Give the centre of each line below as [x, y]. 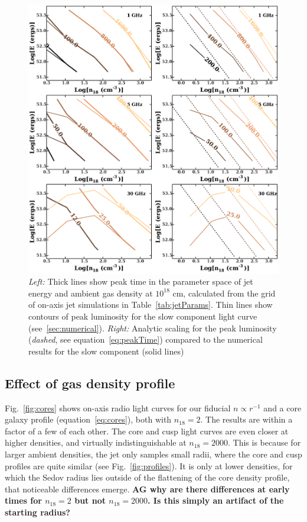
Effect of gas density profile [90, 383]
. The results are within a [246, 419]
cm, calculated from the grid [224, 293]
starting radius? [37, 512]
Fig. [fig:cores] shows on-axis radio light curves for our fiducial [118, 407]
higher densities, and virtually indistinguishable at [96, 442]
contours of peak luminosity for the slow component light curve [143, 316]
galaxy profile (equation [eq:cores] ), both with [88, 419]
